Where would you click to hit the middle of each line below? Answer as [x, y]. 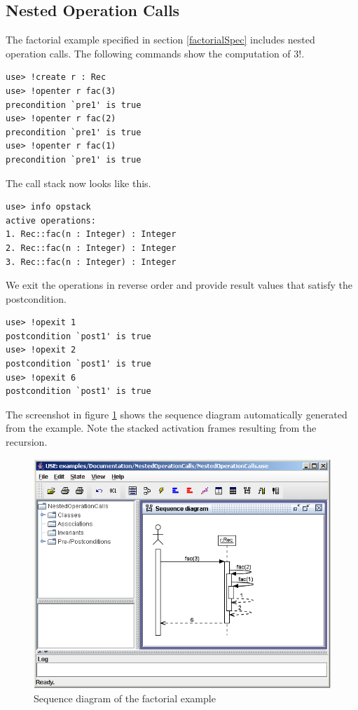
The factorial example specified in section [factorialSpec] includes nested [160, 40]
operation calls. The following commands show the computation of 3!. [155, 53]
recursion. [27, 442]
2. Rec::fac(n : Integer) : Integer [91, 248]
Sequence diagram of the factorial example [125, 698]
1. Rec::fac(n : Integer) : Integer [91, 234]
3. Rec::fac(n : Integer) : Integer [91, 262]
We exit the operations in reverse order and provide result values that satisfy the [179, 285]
